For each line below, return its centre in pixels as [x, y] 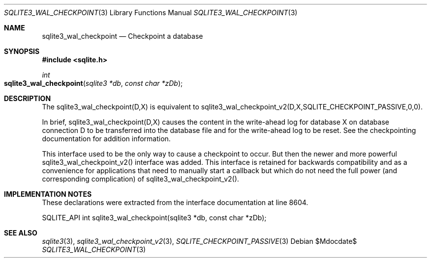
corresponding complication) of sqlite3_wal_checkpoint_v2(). [140, 179]
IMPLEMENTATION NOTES [48, 194]
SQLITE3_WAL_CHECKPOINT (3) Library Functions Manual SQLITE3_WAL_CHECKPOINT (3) [151, 13]
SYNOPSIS [22, 51]
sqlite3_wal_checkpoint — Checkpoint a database [123, 36]
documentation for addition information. [106, 139]
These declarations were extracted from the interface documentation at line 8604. [175, 202]
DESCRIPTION [28, 98]
